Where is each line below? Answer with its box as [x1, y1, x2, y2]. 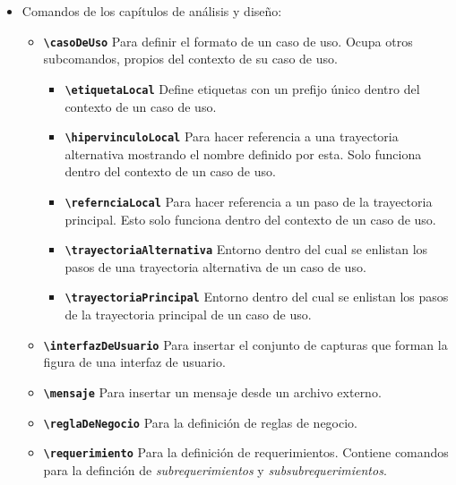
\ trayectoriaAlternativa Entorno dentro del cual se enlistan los [65, 240, 428, 259]
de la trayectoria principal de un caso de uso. [65, 305, 312, 324]
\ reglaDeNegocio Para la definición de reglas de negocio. [43, 413, 358, 431]
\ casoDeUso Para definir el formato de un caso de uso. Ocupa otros [43, 31, 413, 50]
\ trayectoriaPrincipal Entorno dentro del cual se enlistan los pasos [65, 287, 449, 306]
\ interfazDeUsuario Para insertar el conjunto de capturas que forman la [43, 335, 448, 353]
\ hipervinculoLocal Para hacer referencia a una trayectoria [65, 127, 399, 146]
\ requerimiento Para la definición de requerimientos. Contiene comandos [43, 443, 449, 462]
